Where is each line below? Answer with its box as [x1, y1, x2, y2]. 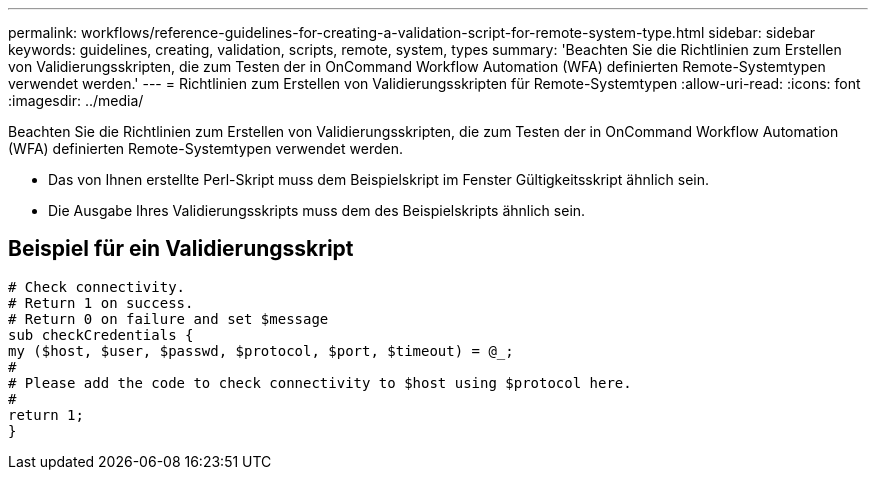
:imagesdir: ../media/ [8, 92, 144, 109]
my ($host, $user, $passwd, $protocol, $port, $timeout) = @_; [8, 342, 514, 359]
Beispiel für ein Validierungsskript [8, 236, 354, 262]
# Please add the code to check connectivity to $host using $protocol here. [8, 374, 632, 391]
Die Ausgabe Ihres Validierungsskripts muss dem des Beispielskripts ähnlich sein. [48, 202, 586, 219]
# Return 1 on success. [8, 294, 194, 311]
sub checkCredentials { [8, 326, 194, 343]
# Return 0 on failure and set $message [8, 310, 329, 327]
